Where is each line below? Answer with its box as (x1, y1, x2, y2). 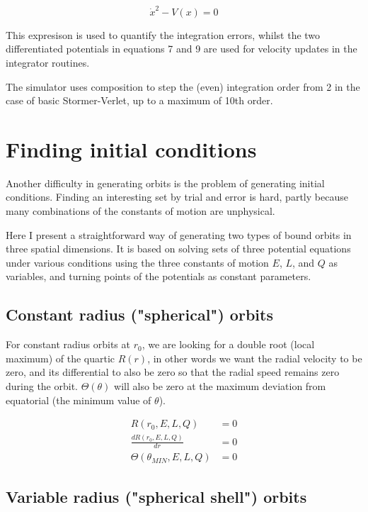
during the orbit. (6, 378, 79, 393)
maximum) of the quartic (6, 350, 115, 365)
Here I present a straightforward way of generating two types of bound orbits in (6, 227, 352, 242)
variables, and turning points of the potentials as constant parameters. (6, 269, 311, 284)
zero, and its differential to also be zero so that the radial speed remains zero (6, 364, 340, 379)
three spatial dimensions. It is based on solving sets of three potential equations (6, 241, 351, 256)
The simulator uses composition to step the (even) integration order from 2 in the (6, 79, 360, 94)
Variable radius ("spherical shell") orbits (6, 485, 307, 507)
